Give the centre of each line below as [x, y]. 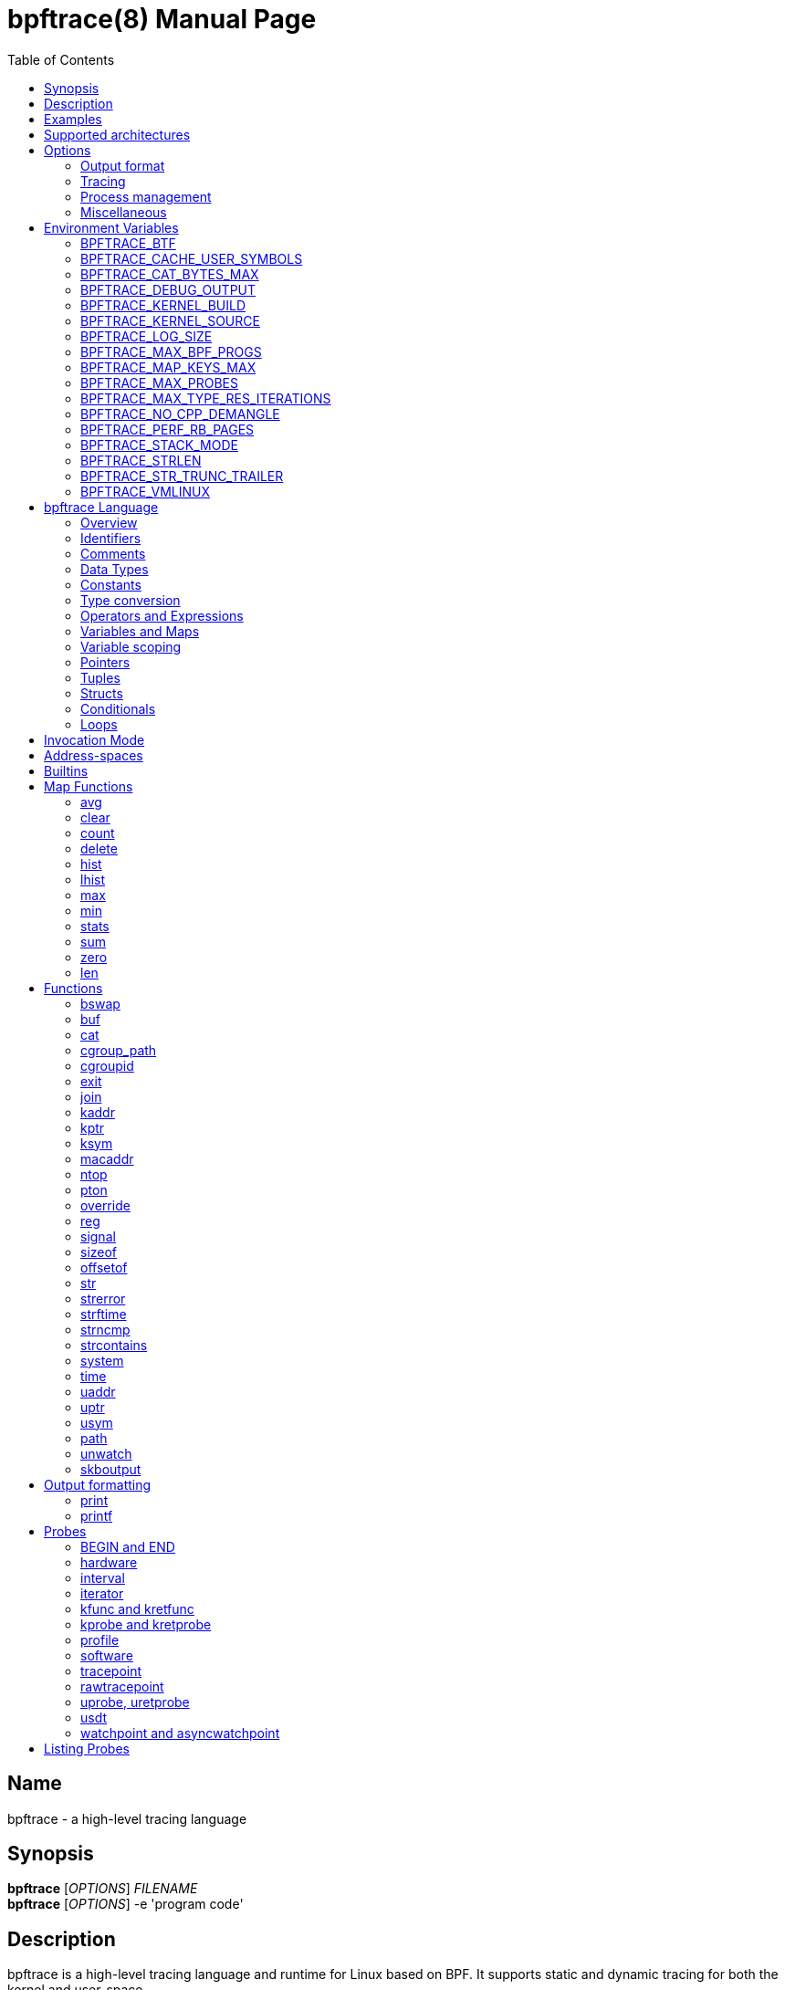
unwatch [106, 1453]
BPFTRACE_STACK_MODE [159, 445]
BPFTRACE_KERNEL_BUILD [163, 305]
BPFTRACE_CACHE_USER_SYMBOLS [192, 258]
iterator [102, 1593]
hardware [109, 1562]
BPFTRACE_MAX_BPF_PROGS [171, 351]
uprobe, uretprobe [135, 1702]
